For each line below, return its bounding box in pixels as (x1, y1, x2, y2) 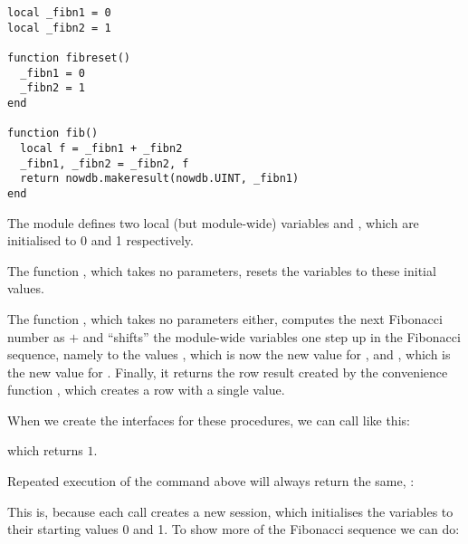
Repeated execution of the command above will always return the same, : (7, 472, 415, 491)
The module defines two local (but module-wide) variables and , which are (7, 213, 419, 232)
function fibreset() (7, 51, 131, 64)
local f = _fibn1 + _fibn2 (20, 141, 183, 155)
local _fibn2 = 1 (7, 21, 111, 34)
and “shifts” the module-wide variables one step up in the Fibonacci (82, 327, 461, 346)
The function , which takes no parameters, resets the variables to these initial (7, 261, 436, 280)
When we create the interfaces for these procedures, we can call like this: (7, 410, 410, 429)
